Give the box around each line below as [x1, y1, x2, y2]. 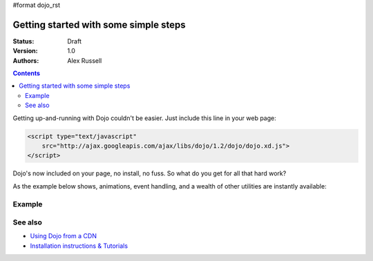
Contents [12, 69, 41, 77]
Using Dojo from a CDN [30, 232, 97, 240]
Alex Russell [67, 56, 102, 65]
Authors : [12, 56, 39, 65]
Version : [12, 47, 38, 55]
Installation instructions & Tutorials [30, 242, 128, 250]
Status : [12, 37, 35, 45]
